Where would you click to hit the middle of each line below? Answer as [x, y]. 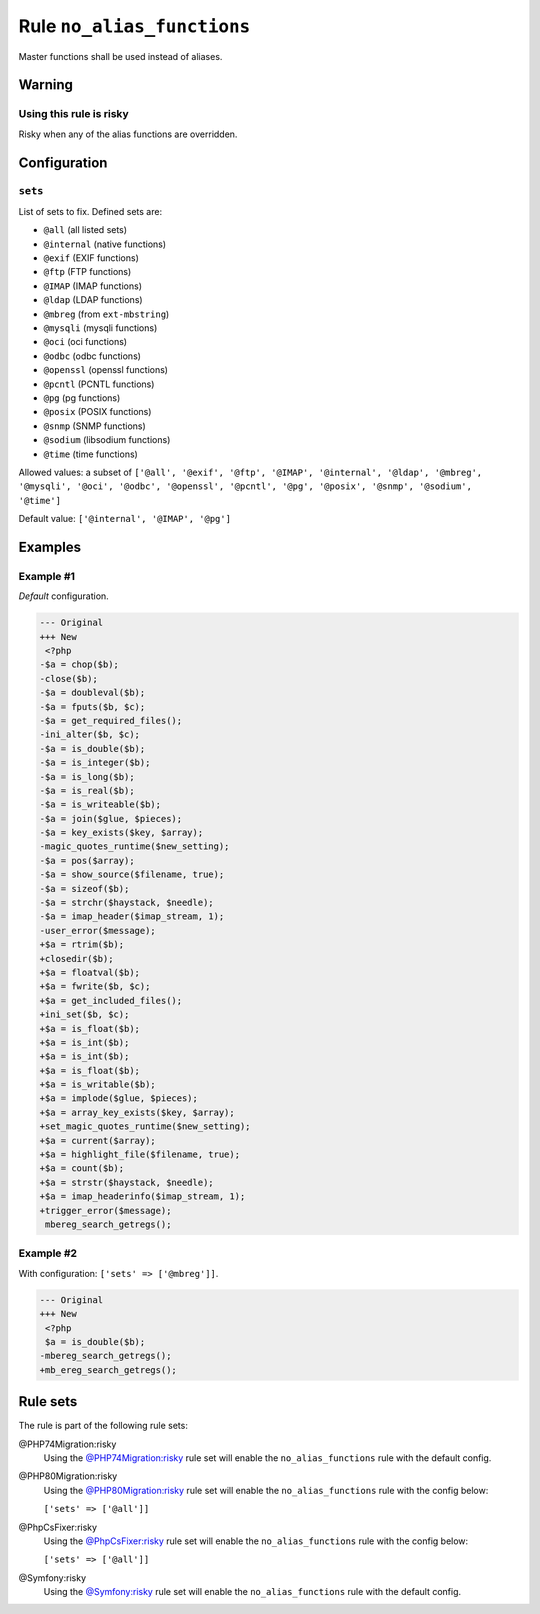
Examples [50, 546]
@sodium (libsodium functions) [107, 440]
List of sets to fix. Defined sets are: [90, 211]
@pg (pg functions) [82, 397]
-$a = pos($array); [87, 860]
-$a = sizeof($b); [84, 888]
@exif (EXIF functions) [91, 258]
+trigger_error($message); [105, 1210]
